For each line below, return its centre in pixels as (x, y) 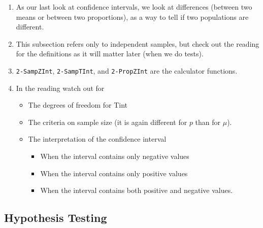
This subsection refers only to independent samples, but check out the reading (138, 43)
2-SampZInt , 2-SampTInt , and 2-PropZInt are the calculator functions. (127, 70)
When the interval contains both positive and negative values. (137, 190)
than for (208, 122)
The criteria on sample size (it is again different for (108, 122)
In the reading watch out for (60, 88)
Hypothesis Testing (56, 218)
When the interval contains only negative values (115, 156)
